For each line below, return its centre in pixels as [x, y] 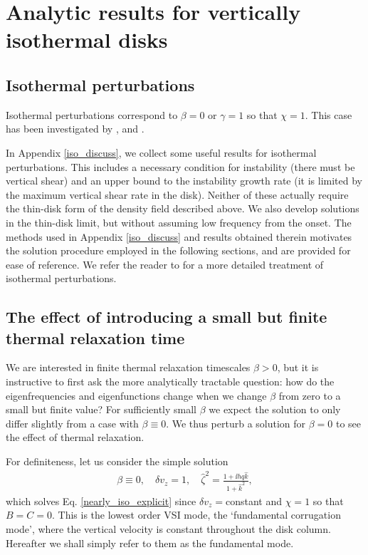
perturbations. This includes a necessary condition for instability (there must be [180, 166]
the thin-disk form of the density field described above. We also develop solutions [183, 208]
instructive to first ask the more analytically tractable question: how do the [170, 382]
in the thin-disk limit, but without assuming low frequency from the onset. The [179, 222]
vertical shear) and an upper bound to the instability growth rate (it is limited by [184, 181]
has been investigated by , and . [75, 129]
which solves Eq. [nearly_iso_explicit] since [101, 500]
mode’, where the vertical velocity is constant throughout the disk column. [168, 529]
